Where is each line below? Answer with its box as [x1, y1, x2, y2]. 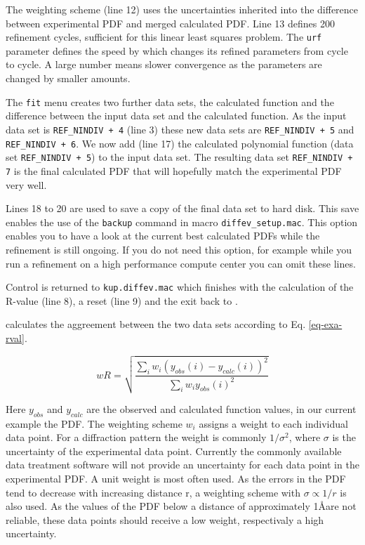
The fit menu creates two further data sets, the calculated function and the [6, 94, 334, 109]
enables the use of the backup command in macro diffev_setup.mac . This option [6, 214, 358, 229]
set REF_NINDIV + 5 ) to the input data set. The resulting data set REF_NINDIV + [6, 150, 353, 164]
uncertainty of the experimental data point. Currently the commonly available [6, 443, 342, 458]
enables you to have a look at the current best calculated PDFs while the [6, 228, 320, 243]
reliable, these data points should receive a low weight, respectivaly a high [6, 512, 324, 527]
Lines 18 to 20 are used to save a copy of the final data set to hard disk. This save [6, 201, 359, 216]
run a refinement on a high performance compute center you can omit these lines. [6, 256, 356, 270]
